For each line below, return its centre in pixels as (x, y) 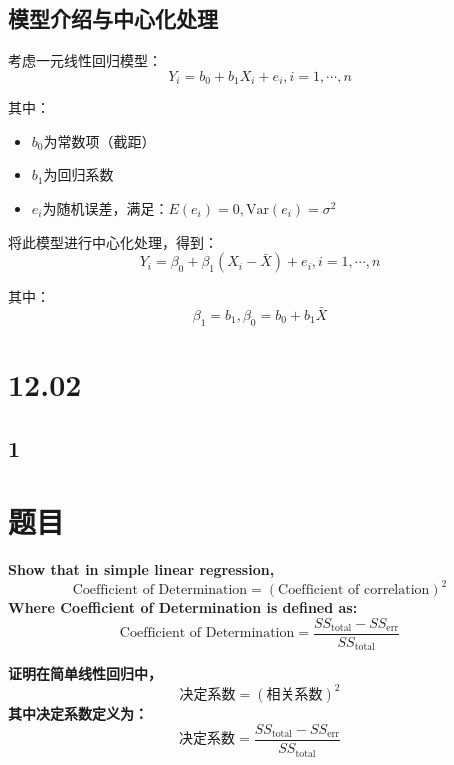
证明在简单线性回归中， (85, 673)
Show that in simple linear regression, (141, 569)
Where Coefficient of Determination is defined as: (183, 607)
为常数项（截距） (99, 140)
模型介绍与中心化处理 (113, 18)
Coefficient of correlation (354, 590)
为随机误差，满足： (105, 208)
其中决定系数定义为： (78, 713)
